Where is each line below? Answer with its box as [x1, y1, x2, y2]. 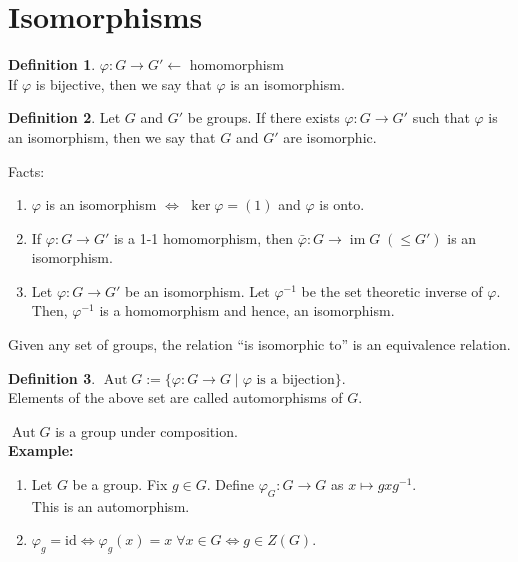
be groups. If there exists [187, 107, 340, 128]
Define [215, 474, 255, 495]
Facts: [8, 160, 45, 181]
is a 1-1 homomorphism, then [113, 227, 294, 248]
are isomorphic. [283, 126, 377, 147]
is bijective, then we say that [35, 73, 212, 94]
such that [412, 107, 470, 128]
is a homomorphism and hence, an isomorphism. [99, 300, 395, 321]
